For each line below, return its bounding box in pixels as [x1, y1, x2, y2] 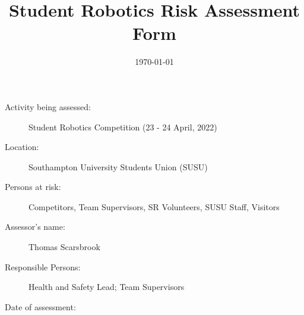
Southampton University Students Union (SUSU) [28, 160, 208, 173]
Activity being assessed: [5, 100, 91, 113]
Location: [5, 141, 39, 153]
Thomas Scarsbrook [28, 241, 100, 253]
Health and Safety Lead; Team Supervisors [28, 280, 185, 293]
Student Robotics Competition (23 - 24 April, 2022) [28, 120, 217, 133]
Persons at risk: [5, 180, 61, 193]
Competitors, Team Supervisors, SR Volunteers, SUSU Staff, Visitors [28, 200, 280, 213]
